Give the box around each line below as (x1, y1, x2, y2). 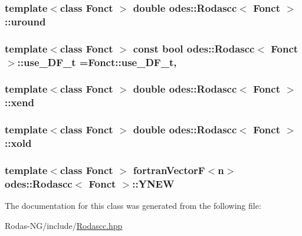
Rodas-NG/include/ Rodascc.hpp (5, 219, 123, 231)
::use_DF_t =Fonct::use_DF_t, (17, 54, 177, 69)
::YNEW (132, 176, 175, 191)
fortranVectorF (133, 162, 205, 177)
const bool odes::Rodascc (133, 41, 255, 55)
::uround (5, 14, 46, 28)
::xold (5, 136, 32, 150)
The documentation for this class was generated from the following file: (5, 199, 261, 212)
